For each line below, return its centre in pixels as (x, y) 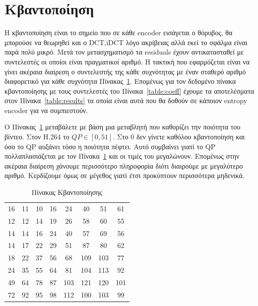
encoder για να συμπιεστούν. (46, 110)
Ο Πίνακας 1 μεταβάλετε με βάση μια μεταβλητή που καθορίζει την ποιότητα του (123, 127)
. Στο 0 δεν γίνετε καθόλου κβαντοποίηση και (179, 137)
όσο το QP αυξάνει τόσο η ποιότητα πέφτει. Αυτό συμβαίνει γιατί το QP (110, 146)
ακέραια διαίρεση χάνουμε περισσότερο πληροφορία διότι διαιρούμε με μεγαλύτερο (124, 165)
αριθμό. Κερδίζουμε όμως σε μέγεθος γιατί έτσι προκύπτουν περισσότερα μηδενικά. (125, 175)
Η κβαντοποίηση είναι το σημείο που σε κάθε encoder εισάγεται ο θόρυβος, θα (119, 32)
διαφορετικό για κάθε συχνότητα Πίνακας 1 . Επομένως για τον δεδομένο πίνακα (120, 81)
